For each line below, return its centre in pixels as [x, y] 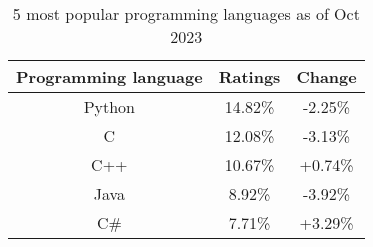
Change [326, 76]
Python [109, 106]
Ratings [249, 76]
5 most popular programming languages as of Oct [186, 13]
